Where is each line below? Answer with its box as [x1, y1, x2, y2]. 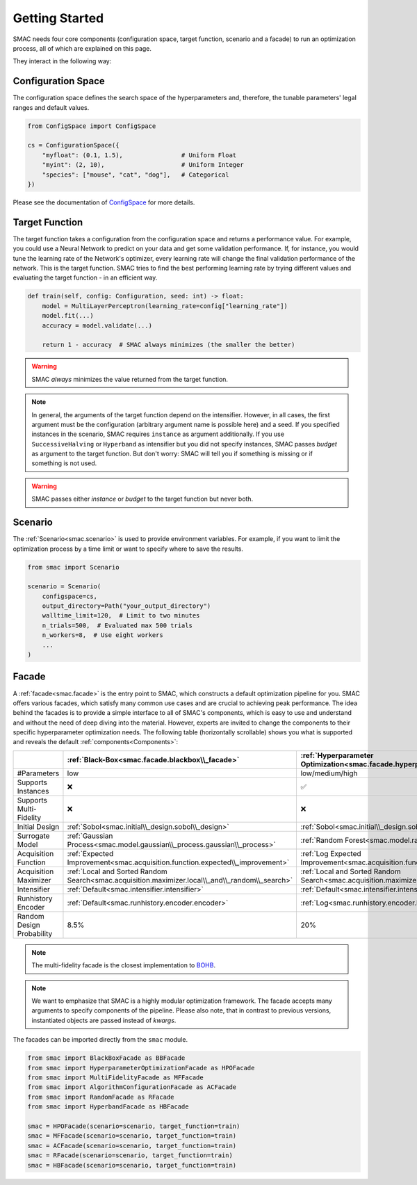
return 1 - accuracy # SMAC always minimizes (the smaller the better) [42, 341, 295, 349]
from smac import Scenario [27, 563, 120, 571]
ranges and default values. [13, 103, 90, 111]
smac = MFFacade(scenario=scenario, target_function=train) [27, 1132, 237, 1140]
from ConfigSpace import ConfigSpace [27, 122, 156, 130]
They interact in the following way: [13, 57, 112, 65]
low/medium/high [300, 768, 358, 778]
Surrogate [17, 831, 50, 841]
